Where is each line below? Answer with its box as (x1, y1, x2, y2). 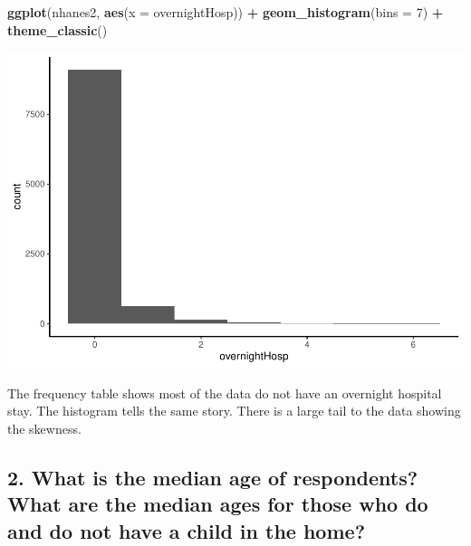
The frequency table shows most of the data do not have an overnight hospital (7, 383, 442, 402)
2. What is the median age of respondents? (7, 463, 418, 491)
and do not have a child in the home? (7, 516, 366, 544)
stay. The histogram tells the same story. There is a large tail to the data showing (7, 401, 461, 420)
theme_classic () (7, 20, 108, 39)
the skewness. (7, 418, 82, 437)
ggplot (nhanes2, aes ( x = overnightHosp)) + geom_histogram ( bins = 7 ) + (7, 3, 444, 21)
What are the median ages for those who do (7, 490, 428, 518)
